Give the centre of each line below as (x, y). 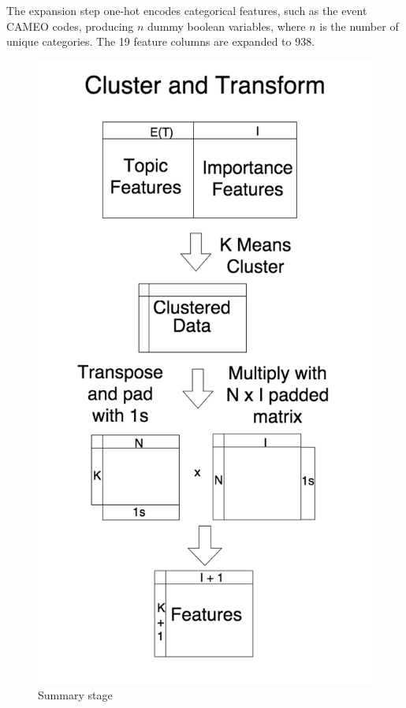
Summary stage (75, 695)
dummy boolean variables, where (227, 26)
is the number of (359, 26)
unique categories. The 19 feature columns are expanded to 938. (161, 41)
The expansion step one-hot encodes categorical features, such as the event (187, 10)
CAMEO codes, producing (70, 26)
